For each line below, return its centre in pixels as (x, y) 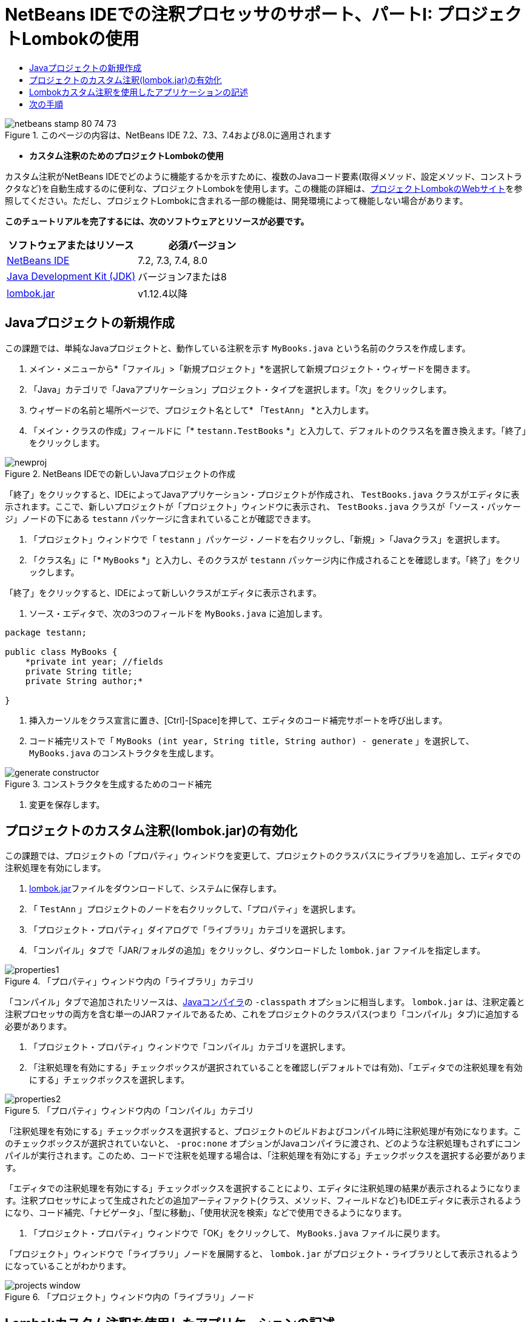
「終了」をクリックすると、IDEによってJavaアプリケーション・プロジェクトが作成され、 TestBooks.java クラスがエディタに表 (262, 494)
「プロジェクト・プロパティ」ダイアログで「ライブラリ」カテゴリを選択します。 (190, 930)
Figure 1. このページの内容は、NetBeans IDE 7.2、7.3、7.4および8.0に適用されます (168, 135)
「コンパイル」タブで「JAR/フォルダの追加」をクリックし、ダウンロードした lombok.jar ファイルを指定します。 (257, 951)
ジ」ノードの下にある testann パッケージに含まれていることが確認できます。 (160, 518)
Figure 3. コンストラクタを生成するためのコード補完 (109, 784)
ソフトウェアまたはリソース (71, 245)
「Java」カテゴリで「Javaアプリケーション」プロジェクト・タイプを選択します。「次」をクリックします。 (240, 389)
